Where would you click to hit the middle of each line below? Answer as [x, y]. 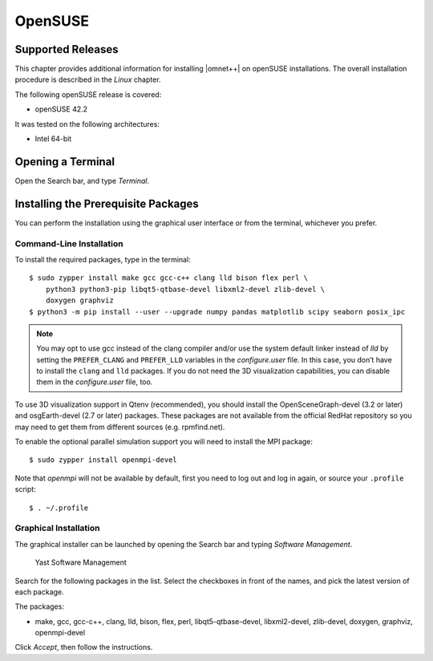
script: [25, 489]
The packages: [39, 606]
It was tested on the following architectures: [87, 124]
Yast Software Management [81, 562]
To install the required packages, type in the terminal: [103, 259]
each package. [39, 592]
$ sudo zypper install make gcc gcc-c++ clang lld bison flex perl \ [169, 278]
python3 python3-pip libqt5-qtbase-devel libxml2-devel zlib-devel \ [185, 289]
